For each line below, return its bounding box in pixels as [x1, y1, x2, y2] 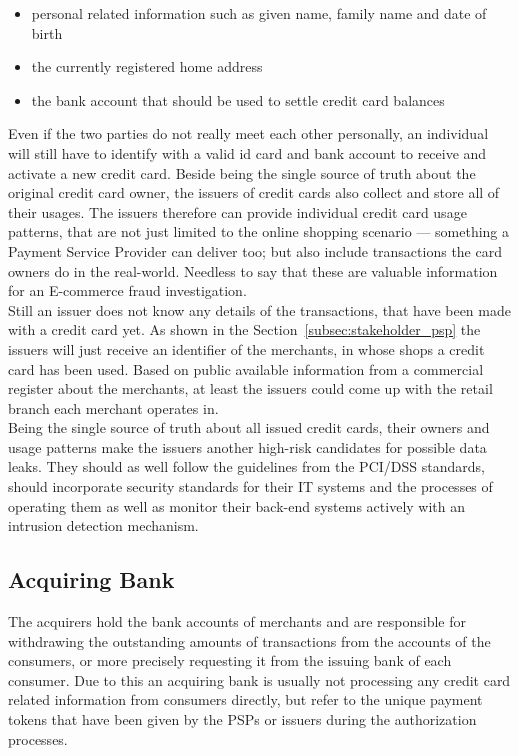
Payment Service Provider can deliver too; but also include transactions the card [8, 240, 502, 261]
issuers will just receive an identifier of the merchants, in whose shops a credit [8, 338, 485, 359]
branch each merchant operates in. [8, 397, 219, 418]
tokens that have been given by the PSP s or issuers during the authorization [8, 709, 477, 730]
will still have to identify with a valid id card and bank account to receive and [8, 142, 487, 163]
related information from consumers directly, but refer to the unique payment [8, 689, 483, 710]
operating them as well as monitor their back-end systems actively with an [8, 495, 466, 516]
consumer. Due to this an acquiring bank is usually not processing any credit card [8, 669, 511, 690]
